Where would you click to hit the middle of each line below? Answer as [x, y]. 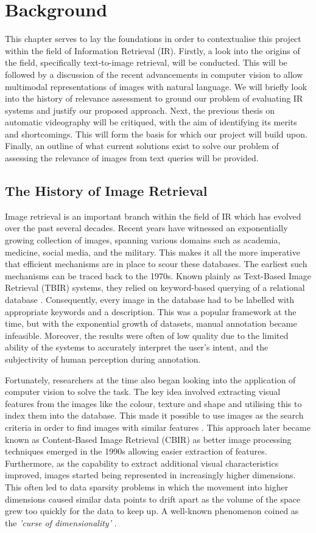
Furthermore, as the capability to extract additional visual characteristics [142, 463]
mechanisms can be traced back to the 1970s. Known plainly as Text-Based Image [158, 275]
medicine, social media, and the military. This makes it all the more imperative [153, 252]
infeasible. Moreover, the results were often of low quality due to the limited [147, 335]
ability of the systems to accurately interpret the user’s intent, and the [137, 347]
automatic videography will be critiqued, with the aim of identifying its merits [151, 122]
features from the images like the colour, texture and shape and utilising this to [153, 403]
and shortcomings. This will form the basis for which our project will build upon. [156, 134]
